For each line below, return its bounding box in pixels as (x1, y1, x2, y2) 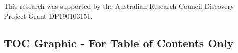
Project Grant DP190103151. (4, 10, 93, 21)
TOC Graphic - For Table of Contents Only (4, 35, 234, 50)
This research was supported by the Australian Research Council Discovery (4, 1, 234, 11)
